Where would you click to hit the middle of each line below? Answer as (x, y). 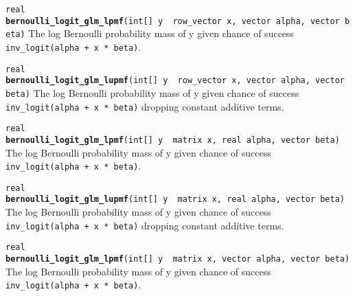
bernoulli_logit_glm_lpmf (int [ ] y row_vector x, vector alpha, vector (173, 21)
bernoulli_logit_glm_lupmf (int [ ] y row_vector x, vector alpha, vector (175, 81)
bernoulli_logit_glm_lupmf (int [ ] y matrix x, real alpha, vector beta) (175, 200)
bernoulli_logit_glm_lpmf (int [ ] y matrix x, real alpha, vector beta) (173, 140)
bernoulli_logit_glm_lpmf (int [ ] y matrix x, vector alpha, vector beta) (178, 259)
